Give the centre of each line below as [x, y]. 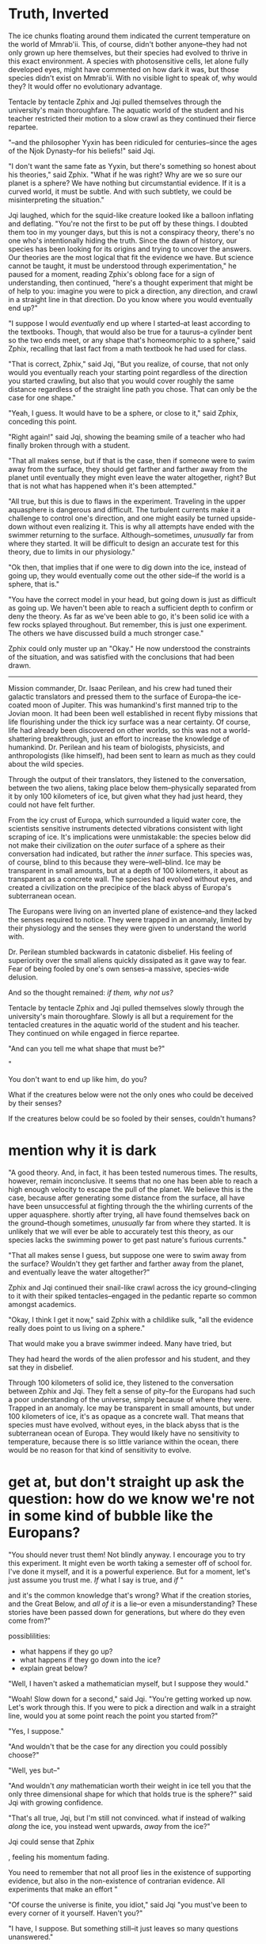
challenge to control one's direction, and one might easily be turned [119, 518]
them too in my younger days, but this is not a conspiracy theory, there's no [131, 232]
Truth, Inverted [59, 14]
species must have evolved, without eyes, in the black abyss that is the [124, 1424]
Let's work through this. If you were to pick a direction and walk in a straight [132, 1707]
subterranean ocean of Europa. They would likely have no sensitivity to [124, 1433]
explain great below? [53, 1668]
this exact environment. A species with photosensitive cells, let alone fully [129, 61]
